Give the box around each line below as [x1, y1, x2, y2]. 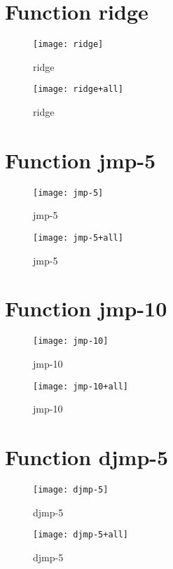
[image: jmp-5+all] [33, 233, 123, 243]
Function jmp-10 [5, 294, 167, 323]
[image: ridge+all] [33, 84, 123, 95]
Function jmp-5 [5, 145, 156, 174]
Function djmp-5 [5, 443, 169, 471]
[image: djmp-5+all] [33, 530, 129, 540]
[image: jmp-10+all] [33, 381, 129, 391]
